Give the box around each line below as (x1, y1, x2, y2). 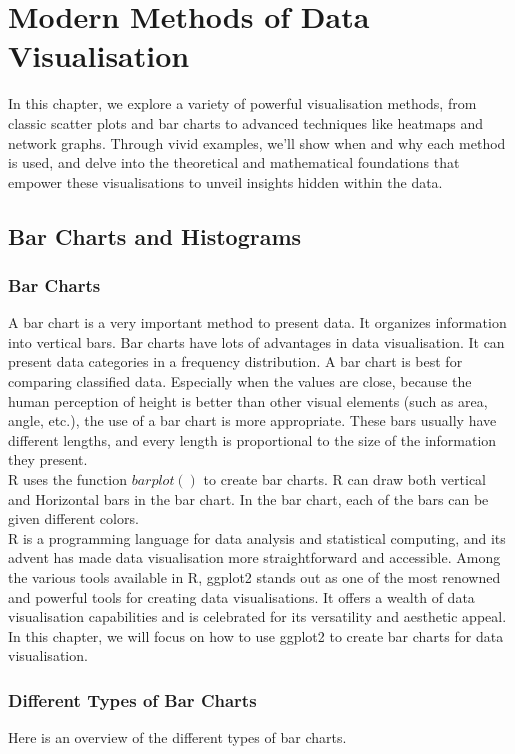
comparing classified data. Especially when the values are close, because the (8, 371, 472, 392)
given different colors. (8, 508, 139, 529)
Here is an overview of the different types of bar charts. (8, 727, 347, 748)
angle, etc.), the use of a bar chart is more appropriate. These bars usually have (8, 410, 497, 431)
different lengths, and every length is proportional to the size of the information (8, 429, 497, 450)
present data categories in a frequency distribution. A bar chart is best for (8, 351, 463, 372)
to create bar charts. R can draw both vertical (203, 469, 486, 490)
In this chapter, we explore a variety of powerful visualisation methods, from (8, 93, 477, 114)
